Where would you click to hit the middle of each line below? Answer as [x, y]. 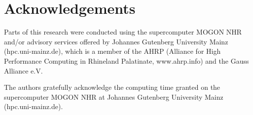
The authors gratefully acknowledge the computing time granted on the [112, 87]
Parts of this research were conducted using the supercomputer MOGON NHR [123, 32]
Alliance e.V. [23, 70]
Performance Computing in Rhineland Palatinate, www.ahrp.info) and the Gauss [126, 60]
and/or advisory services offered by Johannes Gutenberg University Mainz [116, 41]
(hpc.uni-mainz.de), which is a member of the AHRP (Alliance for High [112, 51]
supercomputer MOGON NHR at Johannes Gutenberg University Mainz [114, 96]
